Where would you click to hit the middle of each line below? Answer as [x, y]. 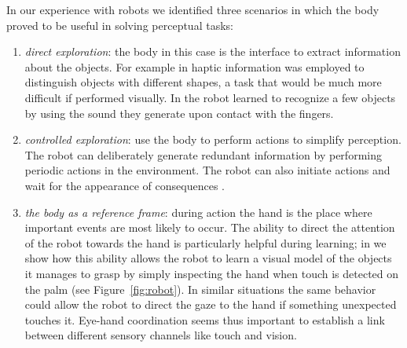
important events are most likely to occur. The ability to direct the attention [210, 227]
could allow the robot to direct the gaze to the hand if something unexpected [211, 304]
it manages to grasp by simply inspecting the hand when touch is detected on [212, 273]
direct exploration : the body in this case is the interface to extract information [213, 51]
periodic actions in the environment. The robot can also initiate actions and [207, 170]
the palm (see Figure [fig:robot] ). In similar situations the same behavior [200, 289]
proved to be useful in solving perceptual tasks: [120, 25]
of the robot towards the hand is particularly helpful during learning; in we [205, 242]
